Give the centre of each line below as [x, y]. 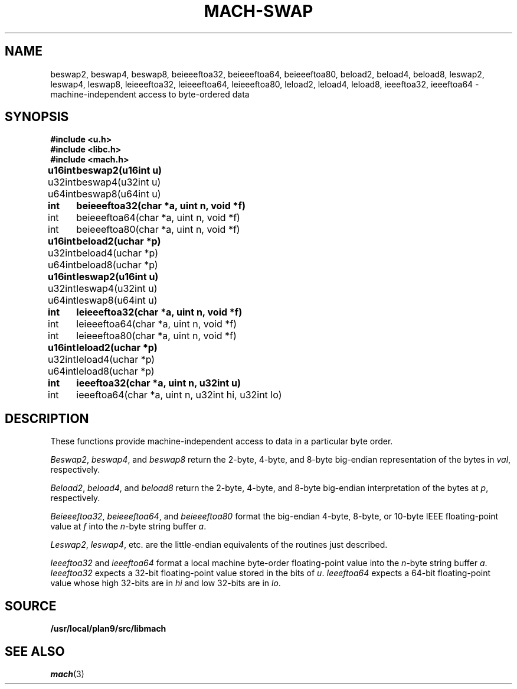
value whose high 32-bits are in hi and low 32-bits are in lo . [166, 583]
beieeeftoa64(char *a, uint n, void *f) [158, 218]
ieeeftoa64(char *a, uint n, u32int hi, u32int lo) [179, 395]
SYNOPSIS [37, 117]
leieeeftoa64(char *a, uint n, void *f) [156, 324]
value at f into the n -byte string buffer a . [128, 526]
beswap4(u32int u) [119, 182]
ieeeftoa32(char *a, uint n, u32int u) [158, 383]
